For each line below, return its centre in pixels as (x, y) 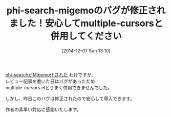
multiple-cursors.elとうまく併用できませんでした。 (59, 87)
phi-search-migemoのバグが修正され (86, 11)
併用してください (86, 36)
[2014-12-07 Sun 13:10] (86, 51)
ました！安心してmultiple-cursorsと (86, 23)
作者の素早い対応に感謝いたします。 (43, 109)
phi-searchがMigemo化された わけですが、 (51, 74)
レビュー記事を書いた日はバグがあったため (50, 81)
